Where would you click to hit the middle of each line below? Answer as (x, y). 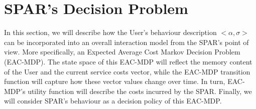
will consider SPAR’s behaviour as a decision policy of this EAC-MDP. (113, 101)
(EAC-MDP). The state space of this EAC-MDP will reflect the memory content (128, 61)
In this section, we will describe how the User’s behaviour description (110, 32)
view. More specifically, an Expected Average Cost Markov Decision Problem (122, 52)
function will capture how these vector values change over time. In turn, (115, 81)
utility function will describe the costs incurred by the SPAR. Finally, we (140, 91)
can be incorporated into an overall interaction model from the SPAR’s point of (126, 42)
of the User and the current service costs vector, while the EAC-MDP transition (127, 71)
